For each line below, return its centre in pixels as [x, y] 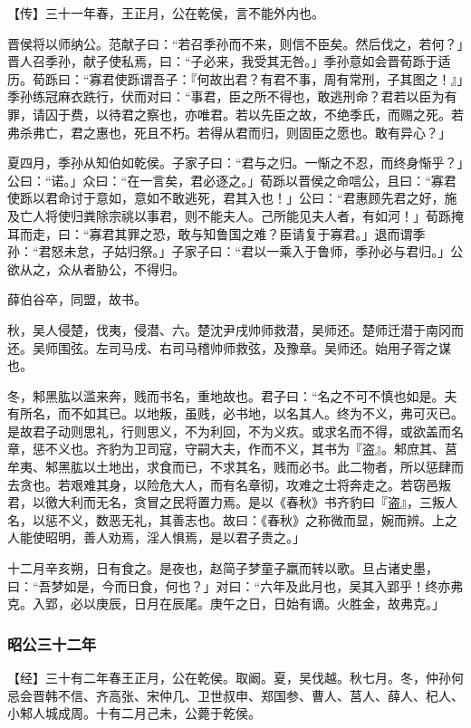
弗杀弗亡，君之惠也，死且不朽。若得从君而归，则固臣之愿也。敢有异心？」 [229, 132]
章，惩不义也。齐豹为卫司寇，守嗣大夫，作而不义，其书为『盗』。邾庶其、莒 [232, 449]
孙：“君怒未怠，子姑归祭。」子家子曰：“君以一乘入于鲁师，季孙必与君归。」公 [235, 251]
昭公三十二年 [52, 643]
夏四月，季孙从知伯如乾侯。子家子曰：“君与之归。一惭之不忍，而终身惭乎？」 [235, 163]
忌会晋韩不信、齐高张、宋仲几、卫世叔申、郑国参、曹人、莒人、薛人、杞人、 [235, 695]
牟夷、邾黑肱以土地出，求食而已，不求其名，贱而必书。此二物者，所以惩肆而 [235, 467]
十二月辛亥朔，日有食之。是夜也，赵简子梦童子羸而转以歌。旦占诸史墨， [223, 568]
